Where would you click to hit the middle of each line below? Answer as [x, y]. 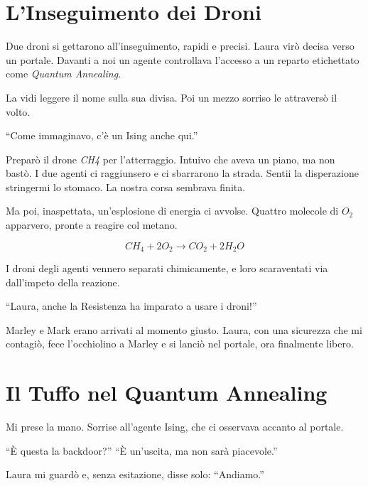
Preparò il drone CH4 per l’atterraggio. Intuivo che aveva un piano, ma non [171, 159]
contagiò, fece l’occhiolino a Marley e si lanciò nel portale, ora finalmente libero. [180, 344]
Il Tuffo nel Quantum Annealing [167, 393]
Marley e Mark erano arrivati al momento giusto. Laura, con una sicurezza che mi [184, 329]
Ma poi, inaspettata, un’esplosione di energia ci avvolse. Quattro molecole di [172, 211]
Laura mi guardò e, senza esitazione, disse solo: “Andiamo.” [135, 474]
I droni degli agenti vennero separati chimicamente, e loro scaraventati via [167, 268]
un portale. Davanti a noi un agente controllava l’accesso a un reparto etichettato [183, 59]
